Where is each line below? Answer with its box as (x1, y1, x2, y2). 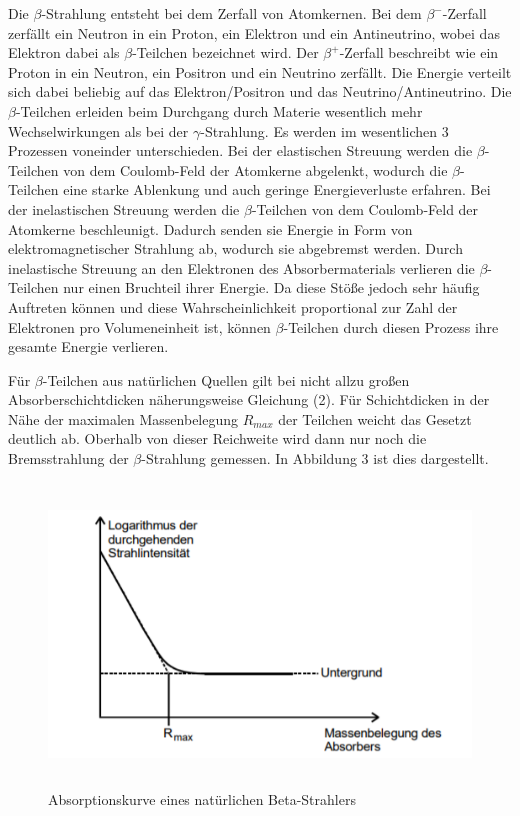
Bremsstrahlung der (8, 448, 129, 469)
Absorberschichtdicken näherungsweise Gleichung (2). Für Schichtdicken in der (8, 389, 490, 410)
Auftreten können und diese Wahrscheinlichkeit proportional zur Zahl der (8, 296, 458, 317)
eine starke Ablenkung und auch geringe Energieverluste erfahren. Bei (63, 179, 491, 200)
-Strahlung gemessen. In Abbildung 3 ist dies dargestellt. (141, 448, 489, 469)
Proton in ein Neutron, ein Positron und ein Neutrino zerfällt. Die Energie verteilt (8, 61, 512, 82)
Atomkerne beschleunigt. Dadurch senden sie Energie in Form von (8, 218, 413, 239)
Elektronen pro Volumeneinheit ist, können (8, 316, 271, 337)
